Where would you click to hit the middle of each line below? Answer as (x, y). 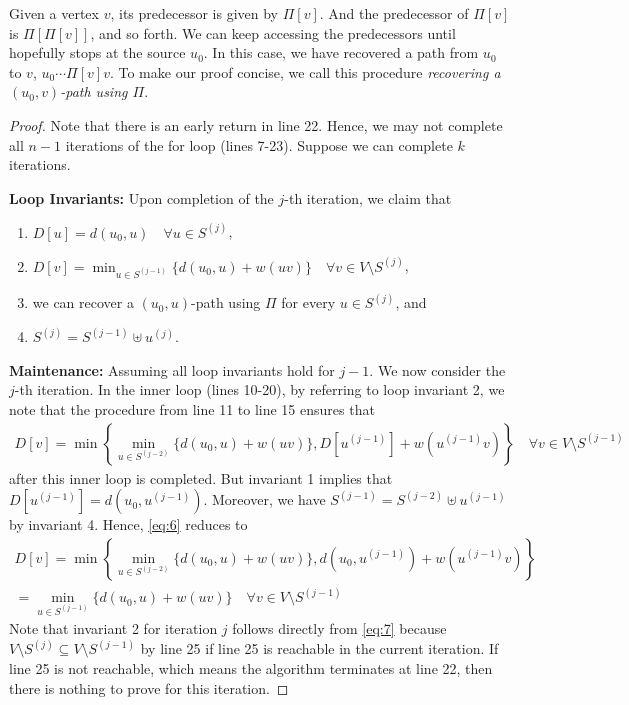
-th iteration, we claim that (368, 197)
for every (308, 302)
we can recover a (83, 302)
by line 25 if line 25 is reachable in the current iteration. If (319, 648)
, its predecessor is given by (194, 13)
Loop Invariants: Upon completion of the (141, 197)
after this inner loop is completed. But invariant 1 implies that (201, 477)
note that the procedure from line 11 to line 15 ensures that (192, 409)
